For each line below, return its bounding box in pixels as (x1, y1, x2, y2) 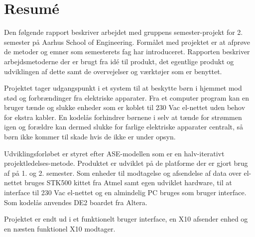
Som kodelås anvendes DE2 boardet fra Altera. (4, 197, 147, 207)
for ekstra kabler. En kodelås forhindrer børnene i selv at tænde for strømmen (4, 112, 242, 122)
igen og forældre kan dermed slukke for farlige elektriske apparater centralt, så (4, 121, 244, 132)
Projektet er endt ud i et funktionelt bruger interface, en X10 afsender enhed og (4, 214, 248, 224)
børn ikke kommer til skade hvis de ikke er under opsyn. (4, 131, 176, 142)
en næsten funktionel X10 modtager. (4, 223, 116, 234)
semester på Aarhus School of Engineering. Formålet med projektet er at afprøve (4, 36, 251, 47)
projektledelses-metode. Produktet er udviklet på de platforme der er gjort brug (4, 158, 248, 168)
